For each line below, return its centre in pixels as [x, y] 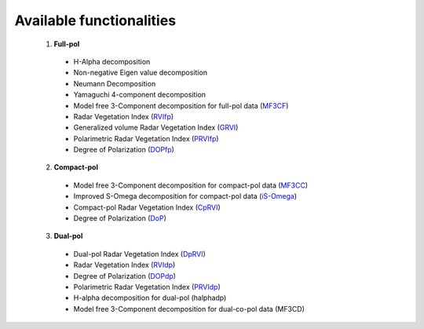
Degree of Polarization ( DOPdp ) [125, 276]
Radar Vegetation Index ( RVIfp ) [124, 116]
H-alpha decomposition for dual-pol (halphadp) [150, 298]
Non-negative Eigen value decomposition [141, 73]
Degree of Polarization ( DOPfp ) [124, 150]
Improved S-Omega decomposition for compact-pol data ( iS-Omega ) [185, 196]
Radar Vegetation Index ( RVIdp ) [124, 265]
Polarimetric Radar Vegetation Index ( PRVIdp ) [147, 287]
